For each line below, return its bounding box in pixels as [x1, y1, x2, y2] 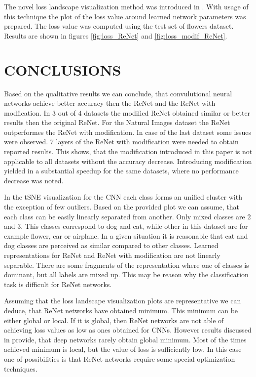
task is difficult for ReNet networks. [4, 279, 112, 289]
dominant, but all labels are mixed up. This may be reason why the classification [4, 269, 249, 280]
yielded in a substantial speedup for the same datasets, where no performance [4, 166, 239, 176]
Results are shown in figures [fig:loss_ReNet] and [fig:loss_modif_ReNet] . [4, 30, 227, 41]
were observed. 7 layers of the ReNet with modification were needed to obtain [4, 136, 239, 147]
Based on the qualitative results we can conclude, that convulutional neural [4, 88, 232, 98]
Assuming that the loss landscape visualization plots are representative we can [4, 295, 241, 306]
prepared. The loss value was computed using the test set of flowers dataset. [4, 21, 234, 31]
